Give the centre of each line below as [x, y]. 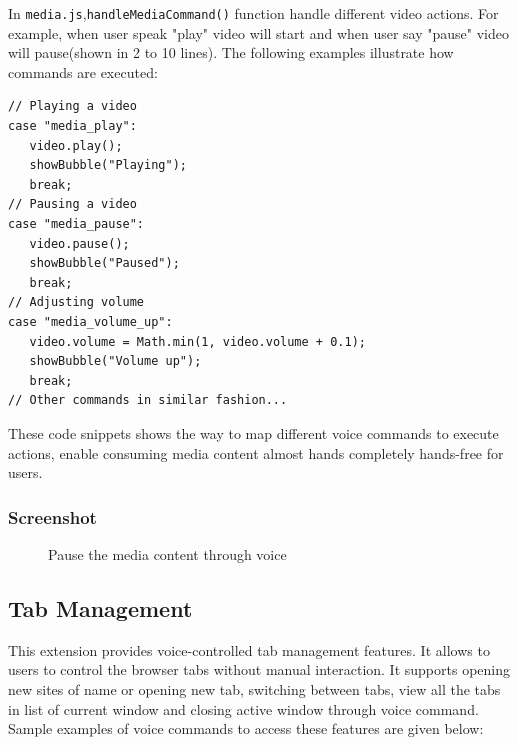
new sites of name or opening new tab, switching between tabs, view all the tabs [254, 688]
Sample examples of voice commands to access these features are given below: [246, 728]
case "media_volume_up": [90, 321]
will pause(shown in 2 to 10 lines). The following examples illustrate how [231, 52]
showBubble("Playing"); [108, 165]
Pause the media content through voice [167, 553]
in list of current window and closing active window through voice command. [243, 708]
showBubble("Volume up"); [115, 361]
